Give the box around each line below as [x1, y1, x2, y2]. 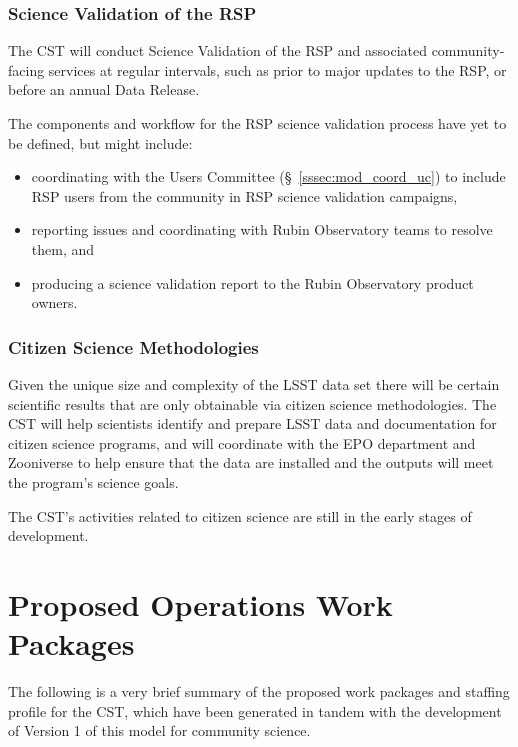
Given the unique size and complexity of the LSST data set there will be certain [8, 373, 500, 394]
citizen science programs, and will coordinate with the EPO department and [8, 432, 476, 453]
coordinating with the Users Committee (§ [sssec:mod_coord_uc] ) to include [31, 166, 506, 187]
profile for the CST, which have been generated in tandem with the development [8, 700, 502, 721]
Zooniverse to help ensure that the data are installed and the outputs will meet [8, 452, 494, 473]
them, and [31, 238, 95, 259]
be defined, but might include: [8, 132, 193, 153]
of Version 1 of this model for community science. [8, 720, 311, 741]
